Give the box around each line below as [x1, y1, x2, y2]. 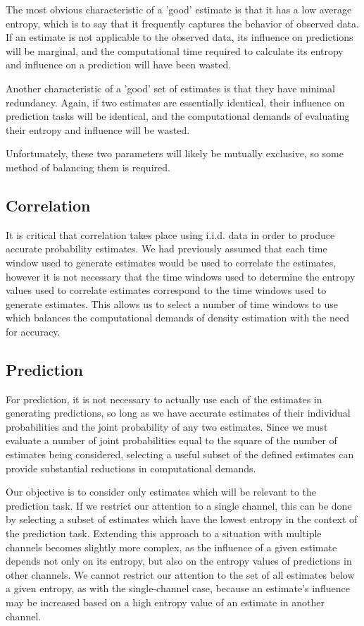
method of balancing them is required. [6, 159, 170, 174]
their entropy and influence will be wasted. [6, 122, 190, 137]
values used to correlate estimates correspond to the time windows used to [6, 283, 327, 297]
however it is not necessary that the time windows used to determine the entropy [6, 269, 356, 283]
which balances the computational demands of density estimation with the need [6, 310, 349, 325]
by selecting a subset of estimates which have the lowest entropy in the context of [6, 512, 358, 527]
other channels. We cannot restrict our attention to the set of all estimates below [6, 567, 355, 582]
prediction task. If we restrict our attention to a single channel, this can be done [6, 498, 352, 513]
